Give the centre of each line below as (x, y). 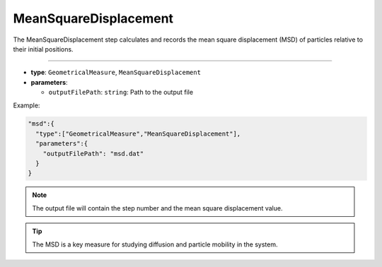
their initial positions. (43, 49)
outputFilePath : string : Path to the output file (121, 93)
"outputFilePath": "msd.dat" (93, 153)
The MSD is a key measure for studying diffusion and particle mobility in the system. (155, 244)
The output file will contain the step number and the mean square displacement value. (157, 208)
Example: (27, 105)
